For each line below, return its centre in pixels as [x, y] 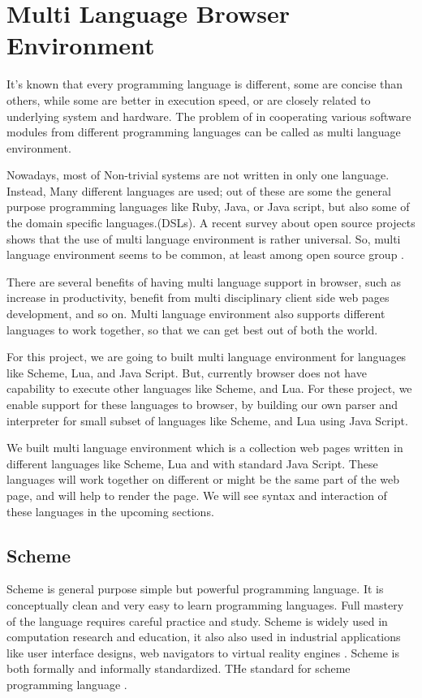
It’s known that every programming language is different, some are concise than [205, 84]
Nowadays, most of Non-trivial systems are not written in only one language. [198, 175]
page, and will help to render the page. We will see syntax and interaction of [197, 495]
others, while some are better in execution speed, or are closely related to [189, 99]
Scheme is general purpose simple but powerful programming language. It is [195, 589]
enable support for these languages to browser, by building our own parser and [202, 404]
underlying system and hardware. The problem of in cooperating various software [209, 116]
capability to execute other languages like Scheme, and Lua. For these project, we [209, 388]
